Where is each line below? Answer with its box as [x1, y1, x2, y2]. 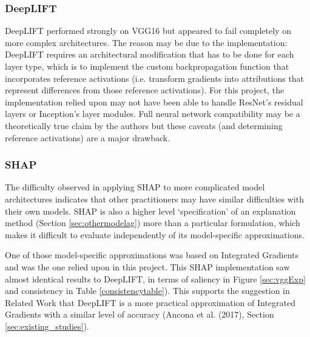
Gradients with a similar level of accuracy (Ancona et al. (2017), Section [5, 308, 274, 321]
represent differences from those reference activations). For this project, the [5, 84, 285, 96]
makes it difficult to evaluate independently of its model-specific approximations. [5, 228, 305, 241]
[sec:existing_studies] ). [5, 319, 89, 332]
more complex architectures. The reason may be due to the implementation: [5, 36, 288, 48]
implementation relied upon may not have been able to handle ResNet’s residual [5, 95, 303, 108]
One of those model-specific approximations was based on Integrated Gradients [5, 249, 299, 261]
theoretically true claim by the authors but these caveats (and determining [5, 119, 283, 132]
